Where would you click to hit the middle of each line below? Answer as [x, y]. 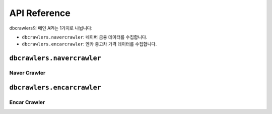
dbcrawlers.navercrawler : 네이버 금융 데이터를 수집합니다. [85, 37]
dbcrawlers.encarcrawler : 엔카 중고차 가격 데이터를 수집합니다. [89, 44]
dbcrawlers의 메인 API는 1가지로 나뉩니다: [51, 28]
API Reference [40, 13]
